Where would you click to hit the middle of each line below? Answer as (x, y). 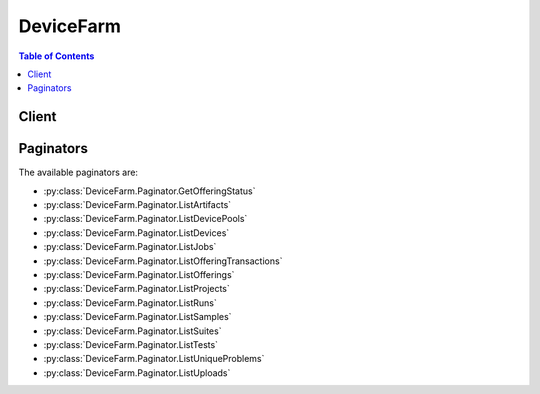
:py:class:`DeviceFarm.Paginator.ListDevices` (136, 232)
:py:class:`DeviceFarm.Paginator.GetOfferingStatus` (149, 191)
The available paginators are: (78, 172)
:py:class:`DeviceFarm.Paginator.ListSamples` (137, 317)
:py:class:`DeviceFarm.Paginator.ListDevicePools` (145, 219)
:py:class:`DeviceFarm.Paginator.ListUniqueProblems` (154, 359)
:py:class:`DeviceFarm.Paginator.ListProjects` (136, 289)
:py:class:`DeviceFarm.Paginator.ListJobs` (130, 247)
